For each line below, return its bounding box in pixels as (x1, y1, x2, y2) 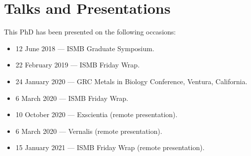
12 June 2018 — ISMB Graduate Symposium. (15, 43, 154, 53)
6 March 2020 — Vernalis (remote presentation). (15, 125, 162, 136)
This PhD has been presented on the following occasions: (4, 27, 176, 37)
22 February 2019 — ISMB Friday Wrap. (15, 60, 140, 70)
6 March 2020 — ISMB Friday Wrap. (15, 93, 128, 103)
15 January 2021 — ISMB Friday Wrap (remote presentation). (15, 142, 205, 153)
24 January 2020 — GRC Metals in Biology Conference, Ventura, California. (15, 76, 248, 86)
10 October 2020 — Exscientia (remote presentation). (15, 109, 178, 120)
